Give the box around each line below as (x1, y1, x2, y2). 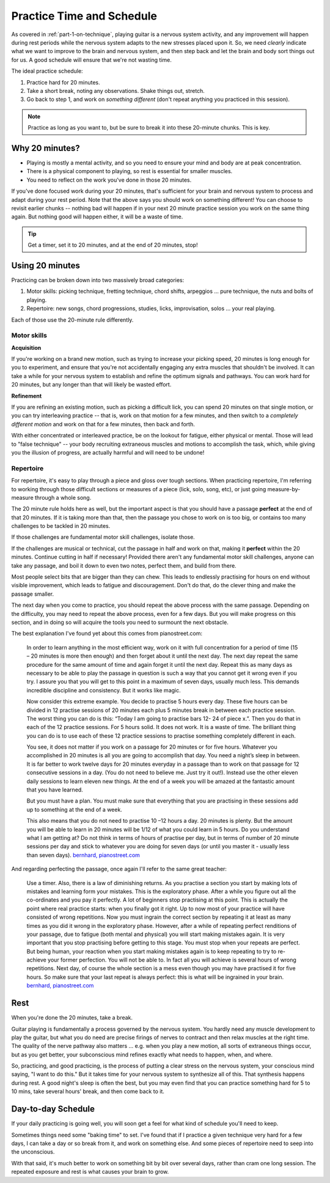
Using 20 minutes (11, 260, 81, 270)
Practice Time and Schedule (11, 9, 157, 23)
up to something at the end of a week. (26, 806, 122, 813)
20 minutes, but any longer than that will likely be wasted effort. (11, 381, 172, 388)
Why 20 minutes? (11, 143, 80, 153)
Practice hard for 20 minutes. (26, 78, 100, 86)
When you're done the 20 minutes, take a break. (11, 1014, 133, 1022)
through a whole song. (34, 494, 92, 501)
